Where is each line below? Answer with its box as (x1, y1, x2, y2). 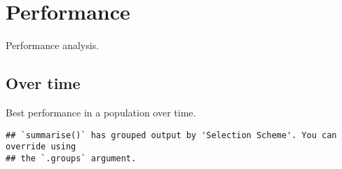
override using (6, 142, 76, 152)
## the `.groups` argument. (6, 153, 137, 163)
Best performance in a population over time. (6, 104, 196, 119)
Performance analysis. (6, 38, 100, 53)
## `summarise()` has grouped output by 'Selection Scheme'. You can (6, 130, 337, 140)
